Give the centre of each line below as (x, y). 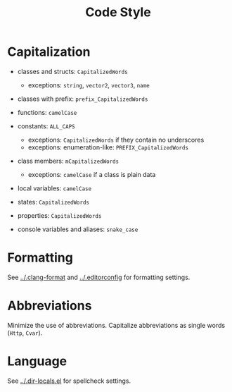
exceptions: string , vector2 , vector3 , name (89, 85)
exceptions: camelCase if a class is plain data (92, 174)
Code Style (118, 12)
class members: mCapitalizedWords (68, 161)
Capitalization (49, 52)
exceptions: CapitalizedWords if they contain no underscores (116, 140)
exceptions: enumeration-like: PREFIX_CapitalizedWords (108, 147)
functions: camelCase (47, 112)
